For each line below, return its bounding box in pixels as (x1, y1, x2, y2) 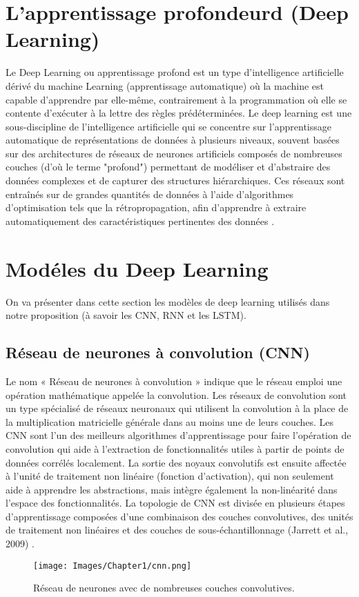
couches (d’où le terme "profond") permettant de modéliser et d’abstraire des (6, 159, 331, 174)
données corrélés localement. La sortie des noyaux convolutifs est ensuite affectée (6, 455, 347, 469)
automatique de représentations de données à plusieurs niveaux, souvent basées (6, 133, 340, 147)
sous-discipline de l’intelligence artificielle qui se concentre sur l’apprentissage (6, 119, 332, 133)
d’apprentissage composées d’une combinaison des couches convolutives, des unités (6, 509, 353, 523)
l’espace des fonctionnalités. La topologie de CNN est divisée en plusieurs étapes (6, 496, 345, 510)
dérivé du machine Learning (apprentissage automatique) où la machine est (6, 78, 324, 92)
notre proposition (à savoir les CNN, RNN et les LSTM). (6, 308, 246, 322)
